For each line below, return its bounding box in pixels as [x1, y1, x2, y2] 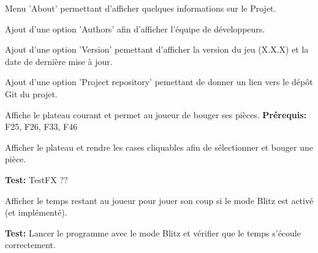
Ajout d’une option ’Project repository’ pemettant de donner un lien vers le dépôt [5, 75, 313, 88]
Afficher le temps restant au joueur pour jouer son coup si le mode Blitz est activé [5, 194, 314, 206]
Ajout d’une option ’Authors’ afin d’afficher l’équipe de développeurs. [5, 22, 265, 35]
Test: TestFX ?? [5, 173, 68, 186]
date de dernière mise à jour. [5, 55, 113, 67]
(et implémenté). [5, 206, 67, 219]
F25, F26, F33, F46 [5, 120, 78, 133]
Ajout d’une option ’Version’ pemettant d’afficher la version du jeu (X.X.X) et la [5, 43, 309, 56]
